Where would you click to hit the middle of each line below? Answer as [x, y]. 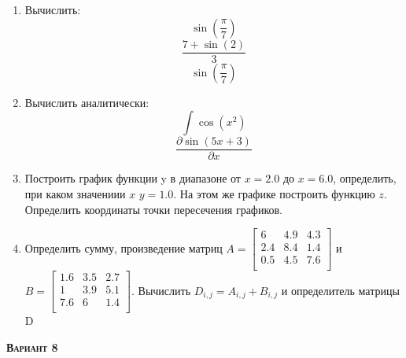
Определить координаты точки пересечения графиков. [154, 209]
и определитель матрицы [340, 290]
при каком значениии [75, 193]
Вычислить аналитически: [87, 102]
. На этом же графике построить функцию [274, 193]
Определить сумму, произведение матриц [124, 247]
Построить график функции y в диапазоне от [133, 178]
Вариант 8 [32, 347]
